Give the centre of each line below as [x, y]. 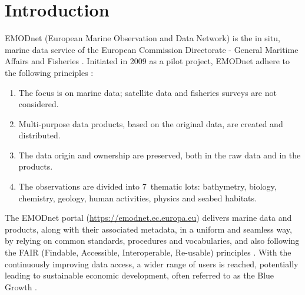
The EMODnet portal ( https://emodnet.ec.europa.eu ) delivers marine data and [148, 218]
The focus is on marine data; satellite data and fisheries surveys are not [147, 92]
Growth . [21, 286]
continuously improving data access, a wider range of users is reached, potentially [152, 263]
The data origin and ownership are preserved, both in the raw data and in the [160, 155]
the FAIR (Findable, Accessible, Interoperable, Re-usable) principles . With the [148, 252]
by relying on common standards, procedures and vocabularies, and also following [152, 241]
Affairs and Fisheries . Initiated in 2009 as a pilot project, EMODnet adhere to [147, 61]
